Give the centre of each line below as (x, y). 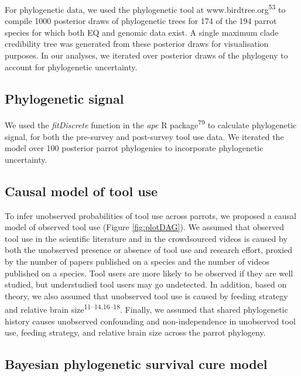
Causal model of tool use (81, 191)
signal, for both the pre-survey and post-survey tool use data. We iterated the (144, 136)
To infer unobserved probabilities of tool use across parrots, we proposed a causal (150, 215)
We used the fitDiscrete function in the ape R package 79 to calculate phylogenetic (151, 124)
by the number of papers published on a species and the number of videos (137, 262)
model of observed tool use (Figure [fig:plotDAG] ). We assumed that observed (144, 227)
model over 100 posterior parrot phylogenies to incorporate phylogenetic (134, 148)
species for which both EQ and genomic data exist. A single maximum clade (142, 32)
